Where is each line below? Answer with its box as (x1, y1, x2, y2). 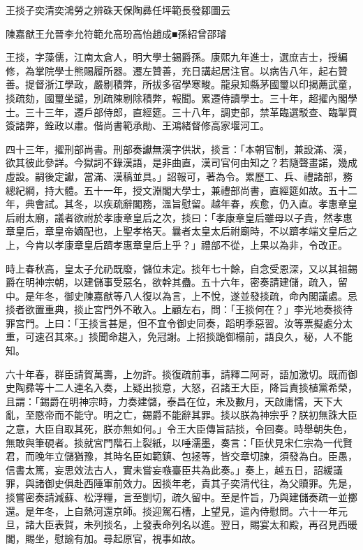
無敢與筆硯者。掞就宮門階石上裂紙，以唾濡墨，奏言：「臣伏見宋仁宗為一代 (6, 435, 343, 449)
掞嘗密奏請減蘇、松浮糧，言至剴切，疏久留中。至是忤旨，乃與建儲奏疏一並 (6, 490, 348, 504)
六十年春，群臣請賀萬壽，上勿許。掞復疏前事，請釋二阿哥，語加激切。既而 (6, 366, 348, 381)
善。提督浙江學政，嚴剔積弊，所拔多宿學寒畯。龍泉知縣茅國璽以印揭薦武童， (6, 77, 357, 92)
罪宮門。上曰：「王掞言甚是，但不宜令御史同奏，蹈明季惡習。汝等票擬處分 (6, 315, 343, 330)
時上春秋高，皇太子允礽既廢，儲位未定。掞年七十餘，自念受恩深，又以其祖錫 (6, 261, 357, 275)
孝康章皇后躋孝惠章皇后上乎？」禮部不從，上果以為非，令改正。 (54, 237, 348, 252)
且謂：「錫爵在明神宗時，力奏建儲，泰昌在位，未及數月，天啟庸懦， (6, 393, 313, 408)
